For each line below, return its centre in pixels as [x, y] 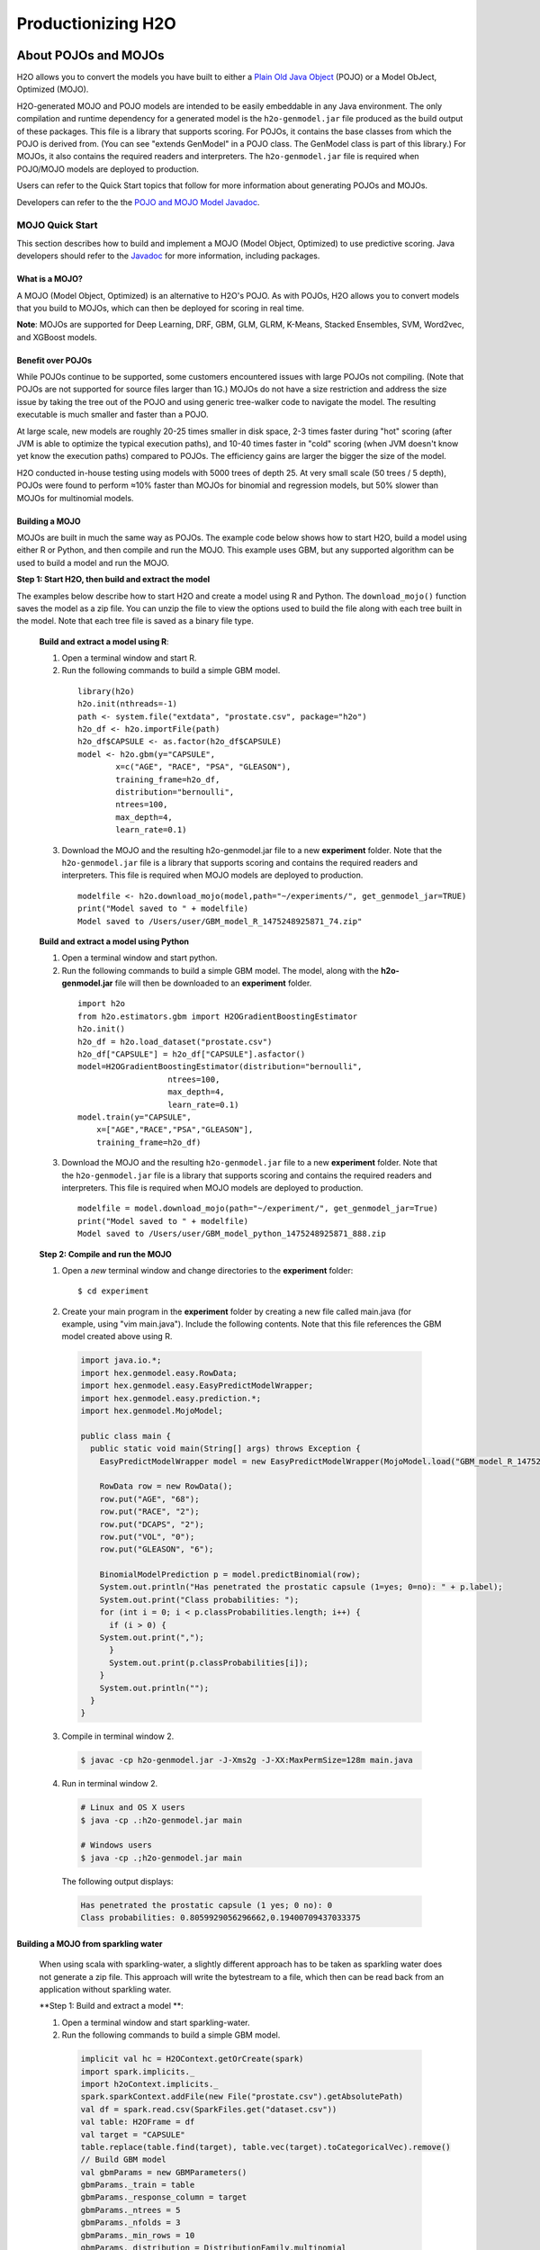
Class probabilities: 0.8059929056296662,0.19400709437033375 [220, 1918]
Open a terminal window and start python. [139, 958]
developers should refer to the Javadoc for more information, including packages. [168, 256]
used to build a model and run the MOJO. [93, 562]
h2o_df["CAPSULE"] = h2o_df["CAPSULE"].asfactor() [192, 1054]
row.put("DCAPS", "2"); [152, 1524]
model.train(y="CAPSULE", [135, 1117]
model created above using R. [117, 1336]
